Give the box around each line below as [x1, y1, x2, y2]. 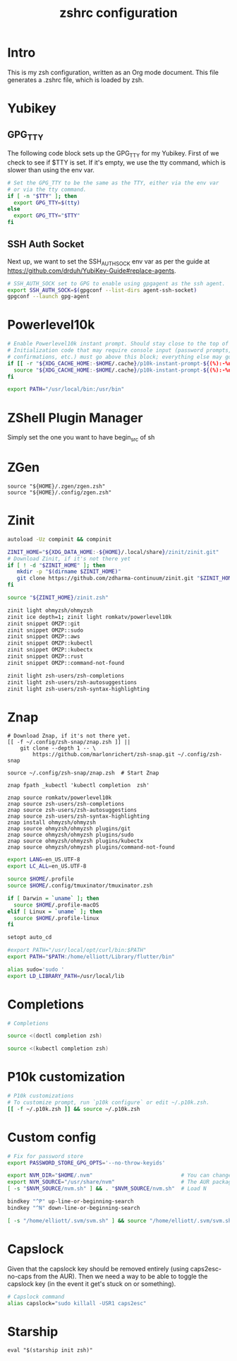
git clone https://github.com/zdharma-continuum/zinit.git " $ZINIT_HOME [16, 575, 235, 582]
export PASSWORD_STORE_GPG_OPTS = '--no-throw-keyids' [7, 1159, 166, 1167]
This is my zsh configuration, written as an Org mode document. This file [7, 68, 219, 76]
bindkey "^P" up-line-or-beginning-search [7, 1198, 134, 1206]
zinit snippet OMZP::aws [7, 633, 80, 640]
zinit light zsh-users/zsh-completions [7, 672, 125, 679]
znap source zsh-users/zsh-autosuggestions [7, 807, 138, 814]
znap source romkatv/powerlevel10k [7, 794, 112, 801]
